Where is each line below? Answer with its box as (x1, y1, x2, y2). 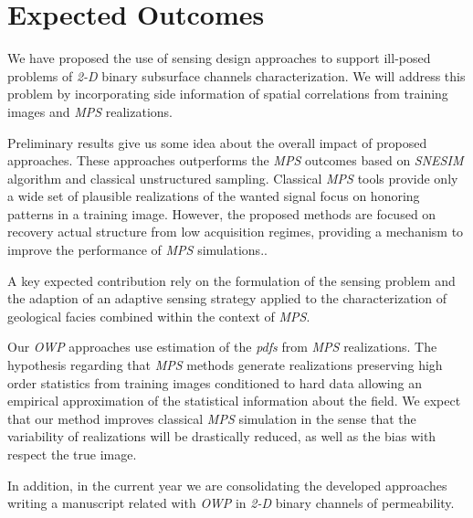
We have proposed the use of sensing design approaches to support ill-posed (7, 48, 431, 68)
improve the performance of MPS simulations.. (7, 240, 268, 259)
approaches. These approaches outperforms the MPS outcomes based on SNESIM (7, 151, 464, 170)
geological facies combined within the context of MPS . (7, 306, 310, 325)
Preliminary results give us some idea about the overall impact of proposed (7, 132, 427, 152)
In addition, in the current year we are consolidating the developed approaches (7, 475, 447, 494)
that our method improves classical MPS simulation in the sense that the (7, 408, 416, 428)
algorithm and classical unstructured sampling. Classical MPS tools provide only (7, 168, 458, 187)
